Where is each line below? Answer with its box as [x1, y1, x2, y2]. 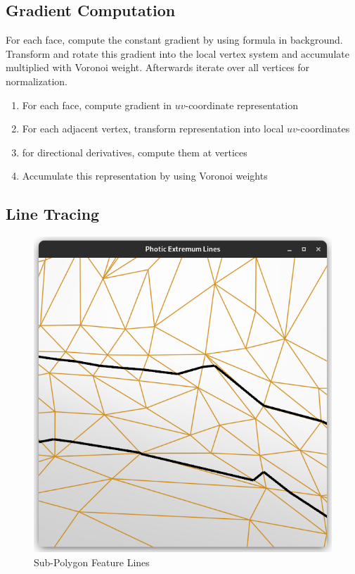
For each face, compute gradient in [22, 97, 172, 112]
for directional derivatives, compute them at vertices [22, 144, 247, 159]
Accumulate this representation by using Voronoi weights [22, 168, 268, 183]
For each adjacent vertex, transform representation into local [22, 121, 284, 136]
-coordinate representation [185, 97, 298, 112]
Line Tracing [6, 203, 100, 225]
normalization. [6, 73, 67, 88]
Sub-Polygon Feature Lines [34, 554, 150, 569]
